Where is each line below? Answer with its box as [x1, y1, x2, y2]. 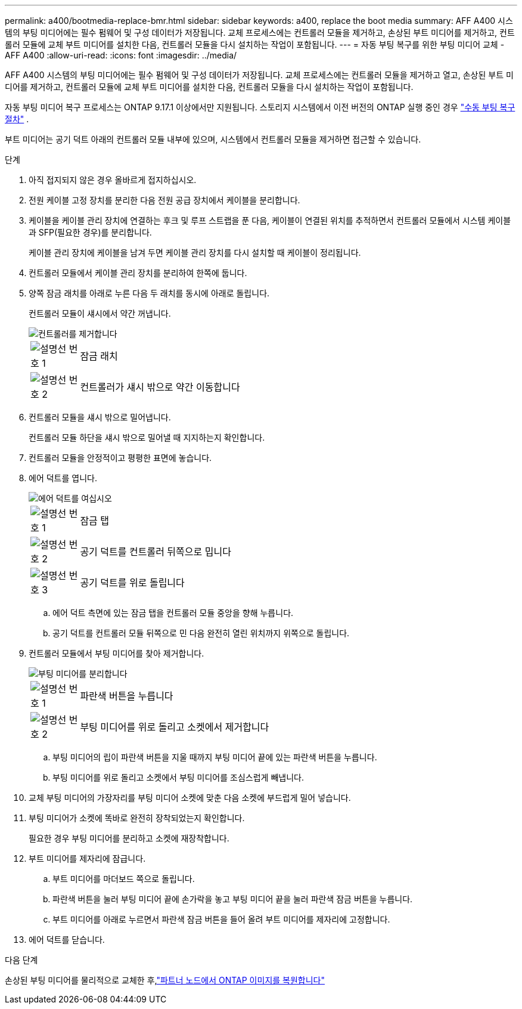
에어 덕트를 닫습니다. [29, 934, 105, 945]
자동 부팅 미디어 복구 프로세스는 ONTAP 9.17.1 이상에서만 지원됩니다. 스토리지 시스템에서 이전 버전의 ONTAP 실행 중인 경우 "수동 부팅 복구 [5, 102, 515, 112]
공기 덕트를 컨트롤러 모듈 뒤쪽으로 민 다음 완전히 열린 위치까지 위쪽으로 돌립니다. [52, 628, 350, 638]
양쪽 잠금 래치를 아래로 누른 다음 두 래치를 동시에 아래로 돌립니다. [29, 288, 270, 298]
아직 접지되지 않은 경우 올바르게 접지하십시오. [29, 175, 197, 185]
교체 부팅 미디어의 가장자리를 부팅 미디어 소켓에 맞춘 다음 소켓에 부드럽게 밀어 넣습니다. [29, 793, 351, 803]
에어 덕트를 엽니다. [29, 473, 97, 483]
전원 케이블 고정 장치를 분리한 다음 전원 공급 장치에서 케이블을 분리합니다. [29, 195, 300, 205]
